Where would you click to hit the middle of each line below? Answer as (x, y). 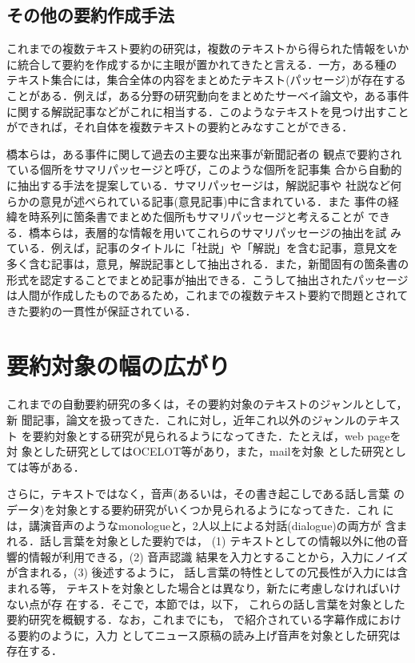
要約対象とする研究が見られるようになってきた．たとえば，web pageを (217, 435)
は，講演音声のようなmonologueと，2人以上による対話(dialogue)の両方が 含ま (207, 525)
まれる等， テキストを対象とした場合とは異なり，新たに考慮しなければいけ (204, 587)
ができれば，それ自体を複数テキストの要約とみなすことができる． (180, 127)
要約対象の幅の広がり (119, 366)
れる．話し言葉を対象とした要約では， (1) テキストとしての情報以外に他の (202, 541)
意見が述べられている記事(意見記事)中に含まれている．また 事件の (213, 201)
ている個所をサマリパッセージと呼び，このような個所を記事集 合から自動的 (204, 169)
